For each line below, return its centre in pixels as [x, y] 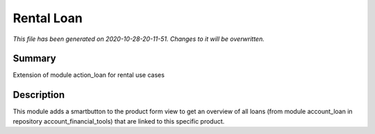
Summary [34, 59]
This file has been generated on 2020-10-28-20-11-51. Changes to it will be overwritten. [139, 39]
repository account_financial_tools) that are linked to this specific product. [119, 121]
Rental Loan [48, 18]
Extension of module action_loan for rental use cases [89, 75]
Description [39, 95]
